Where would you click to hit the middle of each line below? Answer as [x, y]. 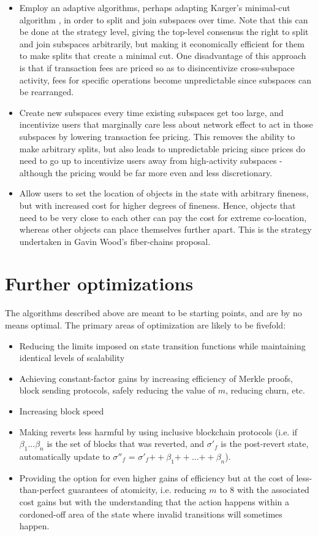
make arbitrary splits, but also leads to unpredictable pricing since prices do [162, 148]
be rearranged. [47, 92]
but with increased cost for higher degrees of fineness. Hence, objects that [157, 205]
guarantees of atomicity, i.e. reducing [137, 490]
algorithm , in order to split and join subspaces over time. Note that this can [164, 19]
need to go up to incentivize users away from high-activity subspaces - [151, 161]
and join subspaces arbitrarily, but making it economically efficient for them [162, 43]
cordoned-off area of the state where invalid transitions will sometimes [151, 514]
